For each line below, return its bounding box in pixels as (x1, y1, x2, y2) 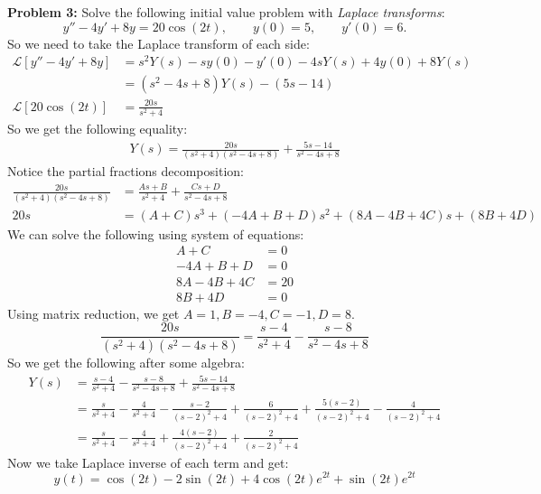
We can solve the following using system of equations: (7, 224, 304, 243)
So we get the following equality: (7, 119, 188, 138)
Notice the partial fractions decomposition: (7, 162, 244, 181)
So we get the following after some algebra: (7, 353, 246, 372)
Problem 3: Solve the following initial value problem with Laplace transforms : (7, 3, 445, 21)
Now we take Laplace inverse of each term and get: (7, 452, 289, 471)
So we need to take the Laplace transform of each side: (7, 33, 310, 52)
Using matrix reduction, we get (7, 303, 180, 322)
